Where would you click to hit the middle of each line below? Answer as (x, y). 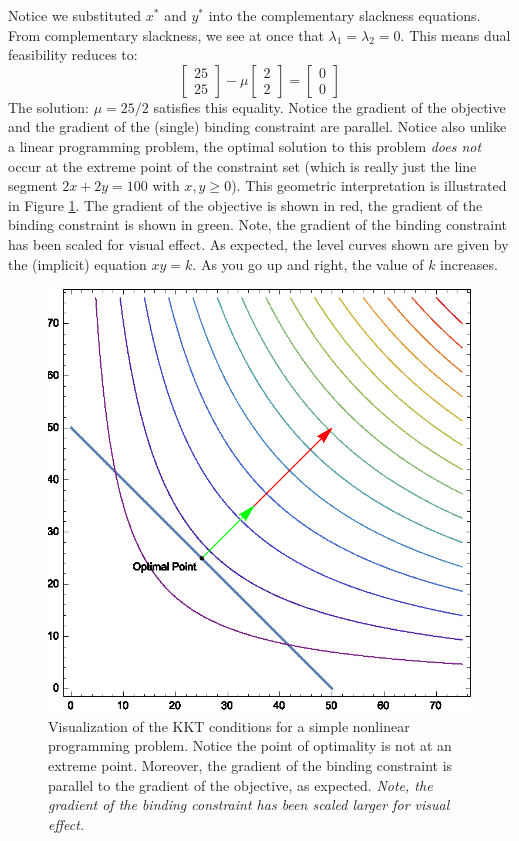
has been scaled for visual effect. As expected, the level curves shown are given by (258, 243)
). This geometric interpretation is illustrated (369, 185)
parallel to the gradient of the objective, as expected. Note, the (240, 784)
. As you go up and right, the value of (308, 263)
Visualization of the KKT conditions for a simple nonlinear (229, 725)
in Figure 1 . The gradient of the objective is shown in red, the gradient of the (245, 204)
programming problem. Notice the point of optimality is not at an (250, 745)
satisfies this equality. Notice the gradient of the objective (329, 106)
